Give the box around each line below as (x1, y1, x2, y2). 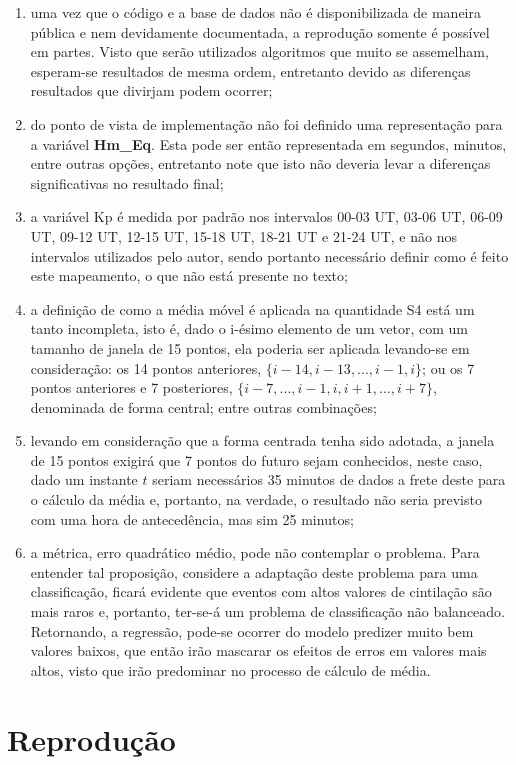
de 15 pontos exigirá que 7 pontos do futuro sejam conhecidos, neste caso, (30, 449, 483, 470)
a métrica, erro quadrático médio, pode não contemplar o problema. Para (30, 542, 480, 563)
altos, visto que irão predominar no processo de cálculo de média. (30, 659, 431, 680)
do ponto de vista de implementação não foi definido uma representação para (30, 113, 503, 134)
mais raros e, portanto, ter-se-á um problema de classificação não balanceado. (30, 601, 506, 622)
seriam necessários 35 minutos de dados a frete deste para (152, 469, 506, 490)
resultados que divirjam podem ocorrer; (30, 80, 273, 101)
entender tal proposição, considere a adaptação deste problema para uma (30, 561, 478, 582)
